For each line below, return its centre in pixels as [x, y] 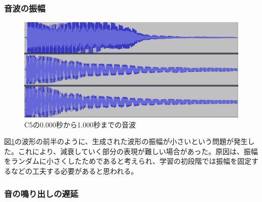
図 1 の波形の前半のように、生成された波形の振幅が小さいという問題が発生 [126, 141]
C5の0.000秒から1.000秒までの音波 [80, 124]
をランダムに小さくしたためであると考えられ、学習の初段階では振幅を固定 [128, 161]
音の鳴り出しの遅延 [41, 193]
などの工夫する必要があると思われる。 [74, 171]
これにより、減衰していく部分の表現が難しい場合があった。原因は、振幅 [138, 151]
